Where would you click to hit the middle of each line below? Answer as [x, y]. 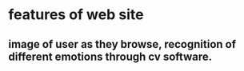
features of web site [76, 15]
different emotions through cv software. [110, 56]
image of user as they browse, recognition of [122, 44]
